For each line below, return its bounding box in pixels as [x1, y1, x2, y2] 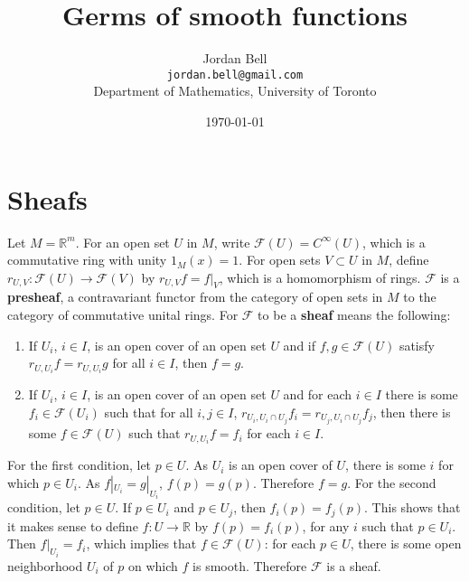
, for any [302, 516, 350, 535]
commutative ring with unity [7, 250, 167, 269]
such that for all [104, 402, 193, 421]
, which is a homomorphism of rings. [219, 267, 421, 286]
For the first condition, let [7, 455, 152, 474]
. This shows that [364, 498, 461, 517]
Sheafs [7, 180, 88, 217]
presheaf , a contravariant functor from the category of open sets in [7, 287, 383, 306]
